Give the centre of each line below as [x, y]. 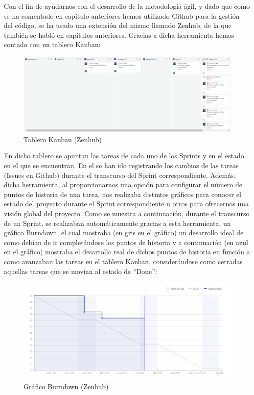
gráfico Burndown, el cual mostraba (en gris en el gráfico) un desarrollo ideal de [124, 233]
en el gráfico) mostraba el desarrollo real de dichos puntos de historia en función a [127, 252]
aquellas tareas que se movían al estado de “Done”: [81, 271]
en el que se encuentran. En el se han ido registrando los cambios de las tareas [121, 165]
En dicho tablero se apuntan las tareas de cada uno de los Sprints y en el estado [124, 156]
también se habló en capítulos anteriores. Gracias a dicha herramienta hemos [119, 35]
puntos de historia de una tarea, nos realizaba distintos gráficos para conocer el [123, 194]
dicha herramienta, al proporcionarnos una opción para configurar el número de [123, 185]
